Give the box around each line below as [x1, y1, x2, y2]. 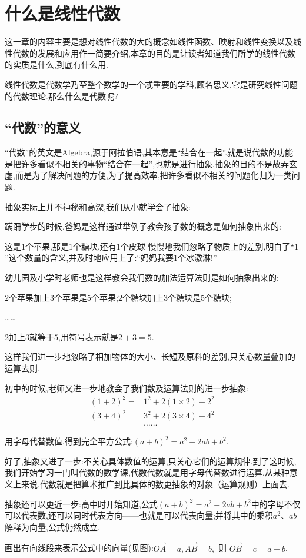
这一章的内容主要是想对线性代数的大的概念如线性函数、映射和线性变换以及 [5, 35, 293, 48]
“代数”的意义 [5, 118, 81, 137]
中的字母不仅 [251, 497, 301, 510]
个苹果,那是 [25, 240, 69, 252]
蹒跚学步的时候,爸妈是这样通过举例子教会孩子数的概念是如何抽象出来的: [5, 220, 281, 232]
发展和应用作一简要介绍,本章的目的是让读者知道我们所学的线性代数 [37, 46, 295, 59]
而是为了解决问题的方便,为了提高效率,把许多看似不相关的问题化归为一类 [15, 169, 292, 181]
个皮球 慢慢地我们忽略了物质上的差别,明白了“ [120, 240, 294, 252]
